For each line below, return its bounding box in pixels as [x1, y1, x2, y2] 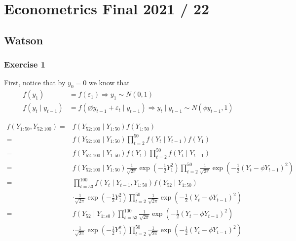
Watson [4, 32, 43, 47]
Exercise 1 [4, 58, 45, 70]
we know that [88, 77, 130, 88]
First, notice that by [4, 77, 66, 88]
